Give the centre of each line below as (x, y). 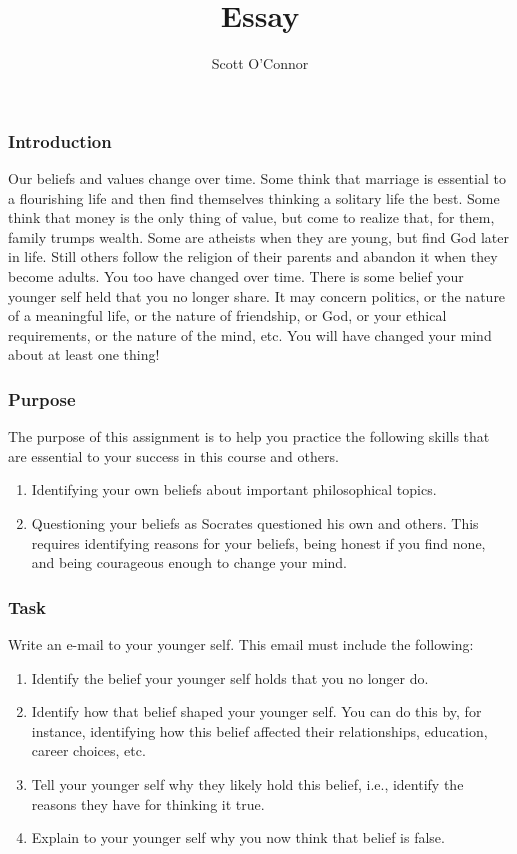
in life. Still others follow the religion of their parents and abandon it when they (253, 256)
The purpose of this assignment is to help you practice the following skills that (249, 436)
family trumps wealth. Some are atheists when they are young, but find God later (259, 236)
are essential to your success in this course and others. (173, 455)
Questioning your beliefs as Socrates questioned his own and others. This (255, 522)
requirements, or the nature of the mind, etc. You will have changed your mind (250, 334)
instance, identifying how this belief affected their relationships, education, (259, 730)
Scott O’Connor (260, 63)
